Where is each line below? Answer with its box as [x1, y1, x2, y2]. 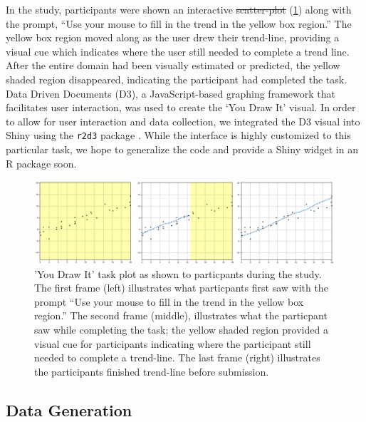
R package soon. [6, 155, 77, 170]
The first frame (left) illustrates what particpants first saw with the [34, 280, 328, 295]
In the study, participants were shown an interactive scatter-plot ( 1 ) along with [6, 2, 352, 16]
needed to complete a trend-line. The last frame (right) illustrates [34, 350, 320, 365]
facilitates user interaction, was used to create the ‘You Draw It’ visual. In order [6, 100, 356, 115]
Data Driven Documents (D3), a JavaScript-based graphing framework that [6, 86, 335, 101]
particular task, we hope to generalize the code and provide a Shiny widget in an [6, 142, 358, 156]
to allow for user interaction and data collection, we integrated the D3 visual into [6, 113, 360, 128]
